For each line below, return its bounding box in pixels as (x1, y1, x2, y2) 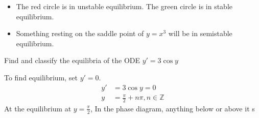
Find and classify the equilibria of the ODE (4, 55, 140, 66)
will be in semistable (168, 28, 232, 39)
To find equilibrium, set (4, 72, 78, 82)
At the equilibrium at (4, 103, 72, 113)
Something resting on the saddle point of (16, 28, 144, 39)
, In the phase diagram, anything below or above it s (90, 103, 255, 113)
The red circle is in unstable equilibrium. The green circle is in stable (16, 1, 233, 11)
